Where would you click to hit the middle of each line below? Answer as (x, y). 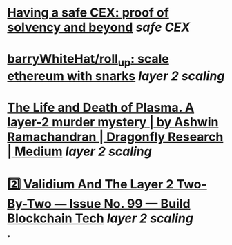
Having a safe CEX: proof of (88, 13)
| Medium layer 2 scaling (79, 151)
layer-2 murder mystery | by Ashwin (113, 122)
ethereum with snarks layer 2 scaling (116, 76)
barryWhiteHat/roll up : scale (88, 60)
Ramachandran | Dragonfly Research (115, 137)
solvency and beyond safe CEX (99, 27)
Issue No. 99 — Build (130, 204)
